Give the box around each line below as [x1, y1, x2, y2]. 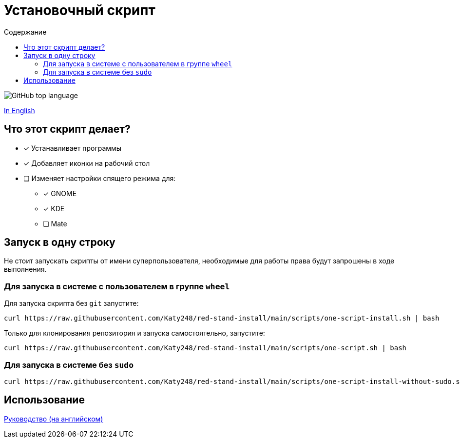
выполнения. [4, 265, 47, 274]
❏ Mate [43, 219, 67, 228]
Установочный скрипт [4, 2, 155, 19]
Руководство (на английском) [4, 414, 103, 423]
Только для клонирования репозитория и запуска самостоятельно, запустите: [4, 329, 265, 338]
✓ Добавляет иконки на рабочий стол [23, 159, 150, 167]
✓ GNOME [43, 189, 77, 198]
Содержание [4, 27, 47, 36]
